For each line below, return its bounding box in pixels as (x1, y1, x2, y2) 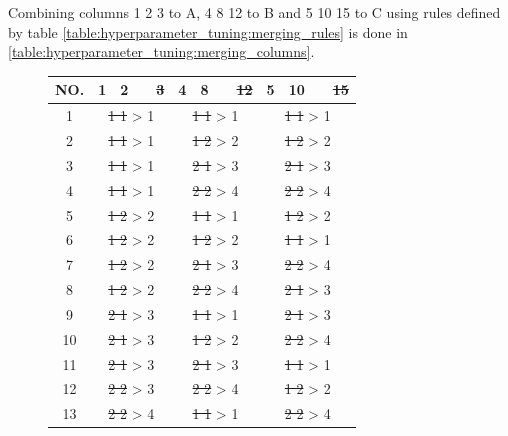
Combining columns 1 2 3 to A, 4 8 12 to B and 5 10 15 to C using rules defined (8, 2, 501, 22)
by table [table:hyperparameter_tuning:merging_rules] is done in (8, 21, 408, 42)
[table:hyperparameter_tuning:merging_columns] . (8, 41, 315, 62)
